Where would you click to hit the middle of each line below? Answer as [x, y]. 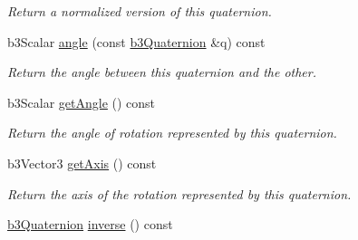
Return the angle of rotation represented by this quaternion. [172, 133]
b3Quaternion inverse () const [90, 224]
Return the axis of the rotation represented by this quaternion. [179, 193]
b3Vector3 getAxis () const [82, 163]
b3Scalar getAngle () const [82, 102]
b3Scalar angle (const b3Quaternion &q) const [136, 41]
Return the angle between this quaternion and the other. [162, 72]
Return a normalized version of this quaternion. [140, 11]
